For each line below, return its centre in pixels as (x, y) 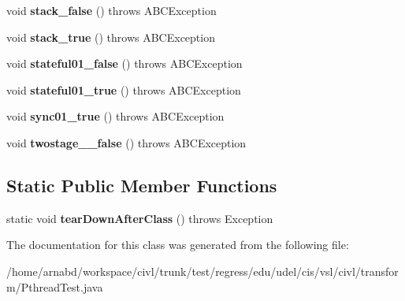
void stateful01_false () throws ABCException (124, 63)
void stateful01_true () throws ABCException (124, 89)
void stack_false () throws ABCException (111, 10)
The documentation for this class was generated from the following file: (178, 245)
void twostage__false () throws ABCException (126, 142)
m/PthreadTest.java (55, 286)
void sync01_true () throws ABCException (115, 116)
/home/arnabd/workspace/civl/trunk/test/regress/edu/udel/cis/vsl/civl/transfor (202, 271)
